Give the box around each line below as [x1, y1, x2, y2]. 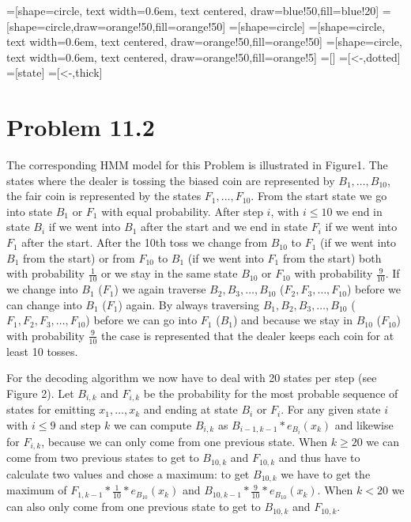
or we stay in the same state [100, 265, 238, 282]
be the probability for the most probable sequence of [143, 384, 398, 401]
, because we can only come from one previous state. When [41, 433, 328, 450]
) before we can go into [85, 312, 198, 328]
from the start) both [282, 249, 382, 266]
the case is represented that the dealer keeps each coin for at [100, 327, 394, 343]
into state [6, 202, 53, 219]
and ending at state [143, 401, 238, 418]
